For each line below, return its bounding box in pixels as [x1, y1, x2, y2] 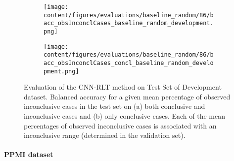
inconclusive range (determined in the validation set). [24, 130, 186, 140]
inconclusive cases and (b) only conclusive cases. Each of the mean [24, 111, 225, 121]
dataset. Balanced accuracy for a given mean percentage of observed [24, 91, 231, 101]
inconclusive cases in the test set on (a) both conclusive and [24, 101, 205, 111]
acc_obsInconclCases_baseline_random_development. [44, 20, 214, 27]
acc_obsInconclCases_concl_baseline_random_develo [44, 59, 214, 66]
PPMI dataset [4, 149, 53, 160]
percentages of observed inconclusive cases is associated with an [24, 120, 217, 130]
